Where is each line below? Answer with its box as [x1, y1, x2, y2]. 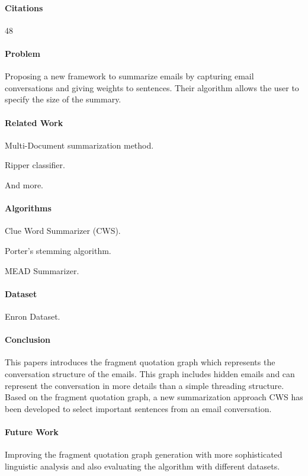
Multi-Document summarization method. [5, 139, 154, 151]
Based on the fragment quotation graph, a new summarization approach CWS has [5, 391, 303, 403]
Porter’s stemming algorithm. [5, 244, 111, 256]
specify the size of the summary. [5, 93, 121, 105]
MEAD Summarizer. [5, 264, 79, 276]
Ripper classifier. [5, 159, 65, 171]
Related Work [5, 116, 63, 128]
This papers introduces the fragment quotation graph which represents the [5, 356, 275, 368]
